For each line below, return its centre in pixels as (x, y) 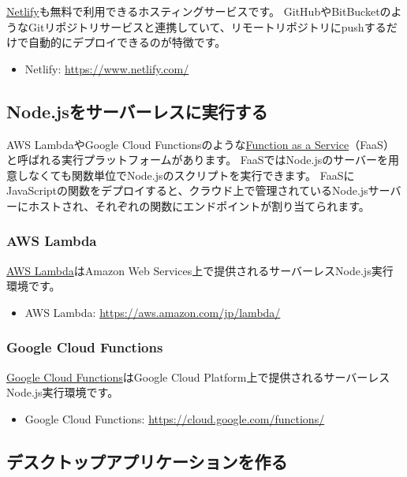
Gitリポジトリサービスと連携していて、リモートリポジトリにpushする (207, 26)
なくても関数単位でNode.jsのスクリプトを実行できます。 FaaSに (191, 175)
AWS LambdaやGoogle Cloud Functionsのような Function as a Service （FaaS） (200, 144)
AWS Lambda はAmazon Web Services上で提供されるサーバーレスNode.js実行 (200, 270)
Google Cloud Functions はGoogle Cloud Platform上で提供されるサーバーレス (198, 376)
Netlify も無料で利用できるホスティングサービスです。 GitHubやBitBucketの (199, 11)
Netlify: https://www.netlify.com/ (107, 68)
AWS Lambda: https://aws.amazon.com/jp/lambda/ (153, 312)
